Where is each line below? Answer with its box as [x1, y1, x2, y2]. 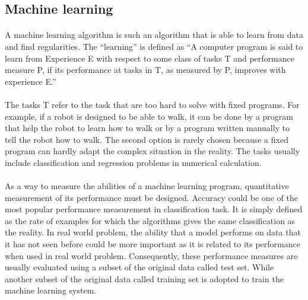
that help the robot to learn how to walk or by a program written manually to [5, 122, 290, 134]
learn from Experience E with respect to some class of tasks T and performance [5, 52, 294, 64]
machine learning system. [5, 284, 97, 296]
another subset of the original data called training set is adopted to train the [5, 272, 284, 285]
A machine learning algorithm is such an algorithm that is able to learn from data [5, 28, 303, 41]
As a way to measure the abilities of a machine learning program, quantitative [5, 180, 289, 192]
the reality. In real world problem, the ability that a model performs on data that [5, 226, 301, 238]
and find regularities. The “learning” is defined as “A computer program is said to [5, 40, 303, 52]
